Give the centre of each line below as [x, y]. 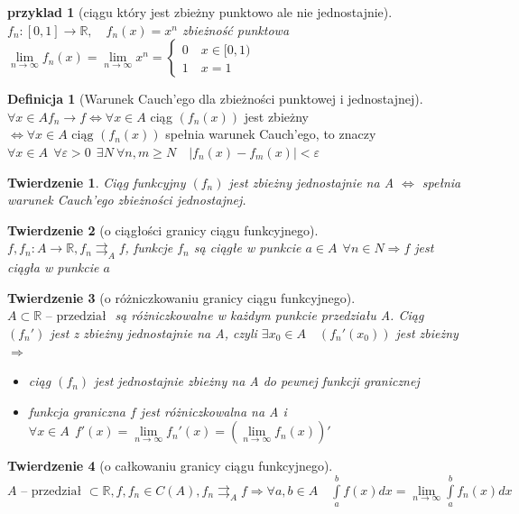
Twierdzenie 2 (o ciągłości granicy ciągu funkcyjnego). [163, 229]
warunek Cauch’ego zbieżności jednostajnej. [127, 200]
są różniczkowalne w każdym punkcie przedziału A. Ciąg [269, 315]
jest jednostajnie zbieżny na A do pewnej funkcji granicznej [257, 381]
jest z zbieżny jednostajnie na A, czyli [153, 332]
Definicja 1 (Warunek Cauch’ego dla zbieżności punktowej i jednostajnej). [215, 99]
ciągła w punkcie [53, 267]
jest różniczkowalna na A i [213, 411]
